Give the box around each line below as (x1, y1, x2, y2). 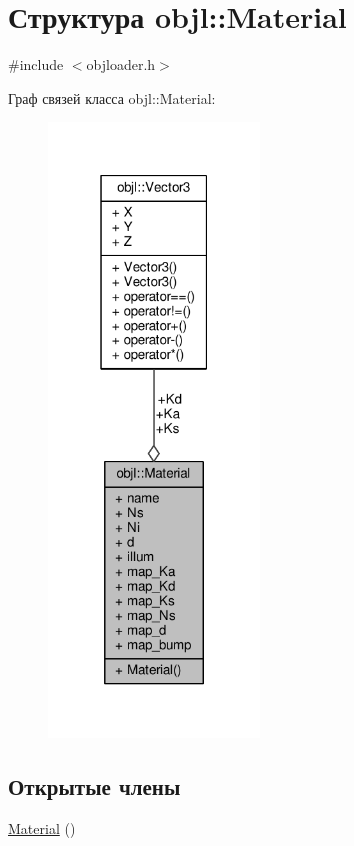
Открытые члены (8, 771, 181, 802)
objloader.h (86, 54, 156, 75)
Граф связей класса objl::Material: (8, 87, 216, 108)
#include (8, 54, 64, 75)
